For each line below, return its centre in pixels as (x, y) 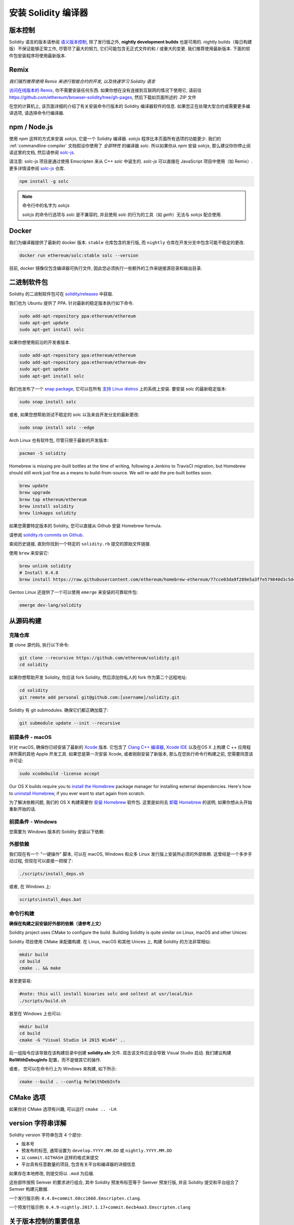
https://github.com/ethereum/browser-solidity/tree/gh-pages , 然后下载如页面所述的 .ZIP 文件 (103, 97)
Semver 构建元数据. (29, 1189)
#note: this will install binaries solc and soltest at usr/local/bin (106, 994)
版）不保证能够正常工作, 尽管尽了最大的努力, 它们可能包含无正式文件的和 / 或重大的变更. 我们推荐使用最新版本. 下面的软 (130, 49)
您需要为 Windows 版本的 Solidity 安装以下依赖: (57, 832)
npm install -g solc (44, 181)
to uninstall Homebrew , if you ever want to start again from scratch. (77, 793)
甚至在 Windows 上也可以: (35, 1013)
